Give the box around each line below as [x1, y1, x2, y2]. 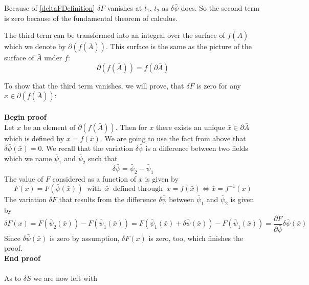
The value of [4, 173, 43, 184]
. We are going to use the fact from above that [100, 133, 246, 143]
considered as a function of [52, 173, 137, 184]
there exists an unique [156, 121, 225, 132]
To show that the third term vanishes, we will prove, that [4, 80, 184, 91]
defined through [113, 185, 163, 193]
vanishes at [107, 3, 142, 13]
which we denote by [4, 41, 66, 52]
